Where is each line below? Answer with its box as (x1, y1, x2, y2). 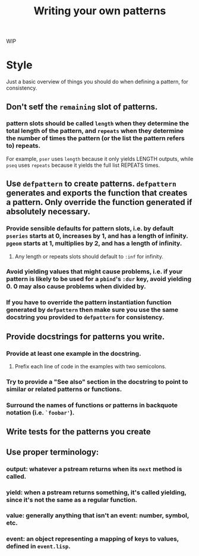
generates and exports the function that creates (6, 188, 188, 198)
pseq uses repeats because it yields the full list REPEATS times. (6, 162, 160, 169)
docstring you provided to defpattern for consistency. (6, 313, 165, 321)
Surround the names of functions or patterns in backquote (6, 401, 178, 409)
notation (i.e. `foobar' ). (6, 408, 75, 416)
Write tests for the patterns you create (6, 427, 151, 437)
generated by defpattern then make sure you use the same (6, 306, 179, 314)
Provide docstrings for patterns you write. (6, 331, 165, 342)
